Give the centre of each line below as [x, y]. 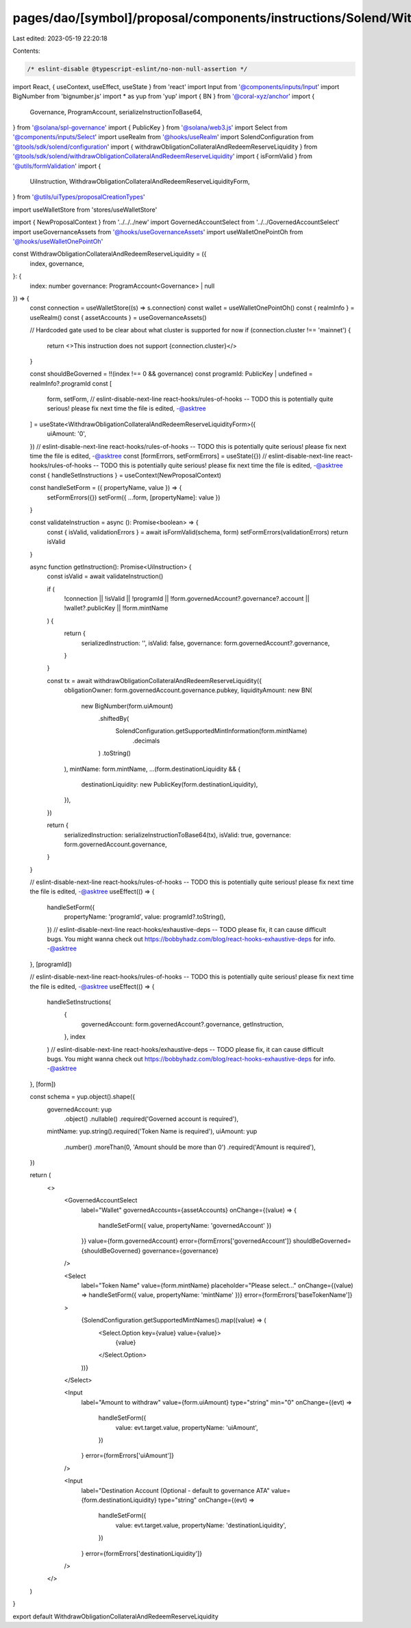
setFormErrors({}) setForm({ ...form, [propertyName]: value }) [134, 497]
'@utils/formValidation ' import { [57, 166]
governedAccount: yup [79, 1109]
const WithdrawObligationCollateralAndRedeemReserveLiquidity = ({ [110, 254]
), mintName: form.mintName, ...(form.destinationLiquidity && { [152, 769]
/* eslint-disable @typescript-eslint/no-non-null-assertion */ [137, 69]
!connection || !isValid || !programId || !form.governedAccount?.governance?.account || [187, 599]
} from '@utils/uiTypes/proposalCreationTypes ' [79, 197]
